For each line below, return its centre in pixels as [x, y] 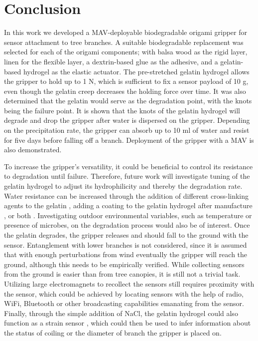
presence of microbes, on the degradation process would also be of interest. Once [127, 225]
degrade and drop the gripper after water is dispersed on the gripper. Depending [127, 120]
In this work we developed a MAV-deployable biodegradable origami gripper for [126, 32]
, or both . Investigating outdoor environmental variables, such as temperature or [128, 215]
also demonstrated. [33, 150]
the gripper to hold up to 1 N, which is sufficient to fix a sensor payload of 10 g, [126, 81]
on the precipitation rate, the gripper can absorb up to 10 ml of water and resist [127, 130]
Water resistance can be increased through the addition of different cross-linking [127, 195]
